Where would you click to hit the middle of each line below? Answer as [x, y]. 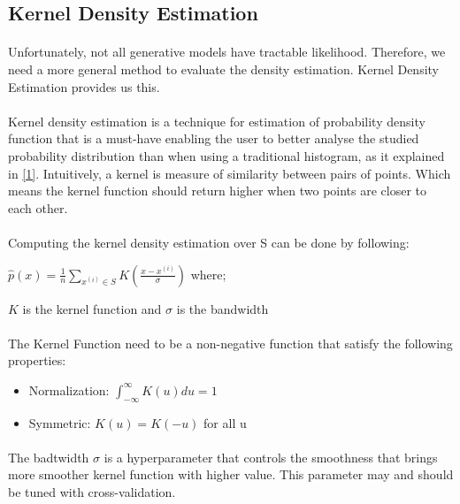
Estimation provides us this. [84, 86]
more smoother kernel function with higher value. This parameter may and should [231, 474]
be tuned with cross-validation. [92, 492]
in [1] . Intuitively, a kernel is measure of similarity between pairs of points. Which [230, 173]
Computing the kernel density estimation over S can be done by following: [209, 242]
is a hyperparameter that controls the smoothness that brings [271, 457]
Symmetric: [60, 422]
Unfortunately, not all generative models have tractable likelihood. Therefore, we [227, 52]
